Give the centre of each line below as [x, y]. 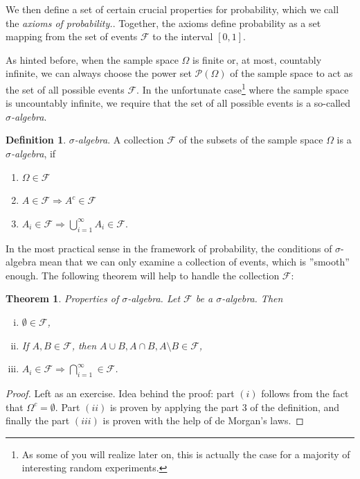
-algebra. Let [154, 298]
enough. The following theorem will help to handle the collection [143, 275]
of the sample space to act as [291, 73]
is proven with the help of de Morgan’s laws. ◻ [203, 420]
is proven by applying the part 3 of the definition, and [225, 407]
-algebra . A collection [119, 140]
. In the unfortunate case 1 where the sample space [243, 88]
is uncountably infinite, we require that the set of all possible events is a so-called [178, 103]
